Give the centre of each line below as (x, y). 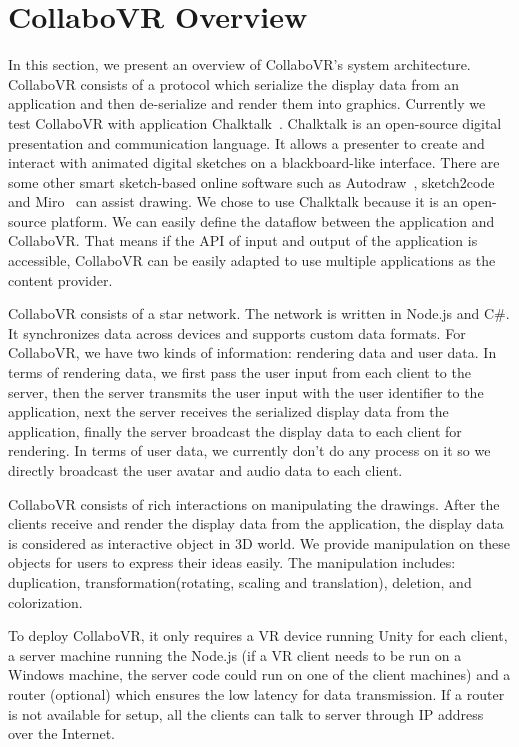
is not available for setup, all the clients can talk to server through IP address (246, 713)
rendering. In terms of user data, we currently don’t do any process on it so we (249, 450)
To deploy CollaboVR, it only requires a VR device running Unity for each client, (258, 635)
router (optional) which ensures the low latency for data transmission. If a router (256, 693)
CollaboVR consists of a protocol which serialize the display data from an (234, 83)
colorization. (45, 601)
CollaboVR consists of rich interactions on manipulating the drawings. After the (254, 503)
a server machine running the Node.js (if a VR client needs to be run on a (235, 654)
